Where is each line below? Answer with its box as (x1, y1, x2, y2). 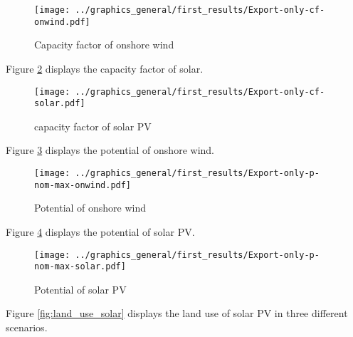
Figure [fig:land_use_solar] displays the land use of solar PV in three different (6, 306, 348, 321)
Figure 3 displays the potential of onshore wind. (6, 142, 214, 157)
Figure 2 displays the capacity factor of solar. (6, 61, 204, 76)
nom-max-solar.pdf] (34, 261, 126, 272)
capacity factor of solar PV (34, 118, 152, 133)
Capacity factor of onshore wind (34, 37, 174, 52)
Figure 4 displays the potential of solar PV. (6, 224, 195, 239)
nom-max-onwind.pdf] (34, 180, 132, 190)
